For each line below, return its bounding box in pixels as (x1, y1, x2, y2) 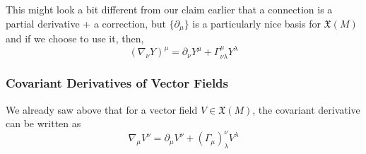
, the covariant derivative (252, 102, 360, 117)
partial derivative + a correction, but (6, 16, 166, 30)
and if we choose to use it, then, (6, 31, 144, 46)
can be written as (6, 116, 81, 131)
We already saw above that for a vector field (6, 102, 198, 117)
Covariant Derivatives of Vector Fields (6, 74, 228, 92)
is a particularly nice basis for (192, 16, 321, 30)
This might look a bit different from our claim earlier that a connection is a (6, 2, 333, 16)
